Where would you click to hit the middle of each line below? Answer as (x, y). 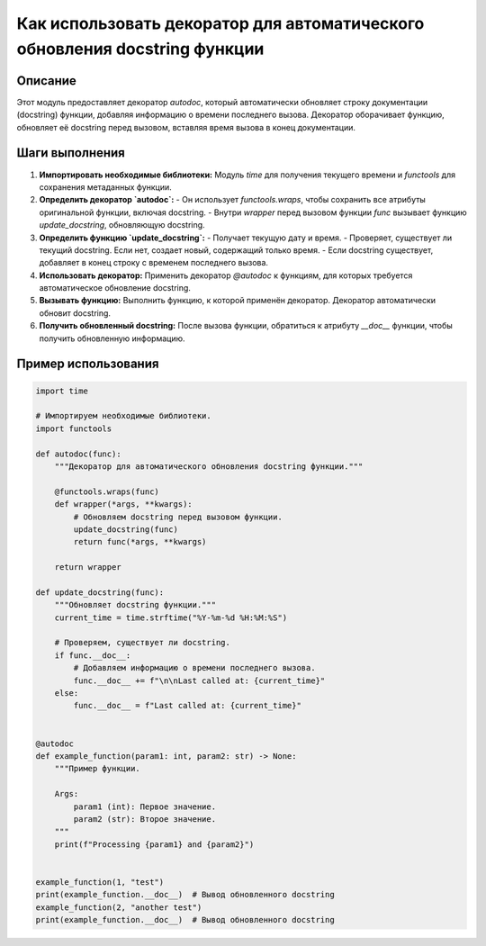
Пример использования (88, 364)
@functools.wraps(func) (107, 491)
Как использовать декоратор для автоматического (220, 23)
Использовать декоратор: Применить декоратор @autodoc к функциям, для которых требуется (226, 275)
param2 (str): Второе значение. (144, 819)
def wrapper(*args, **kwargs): (123, 505)
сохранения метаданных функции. (106, 187)
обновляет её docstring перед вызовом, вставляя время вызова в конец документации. (186, 127)
